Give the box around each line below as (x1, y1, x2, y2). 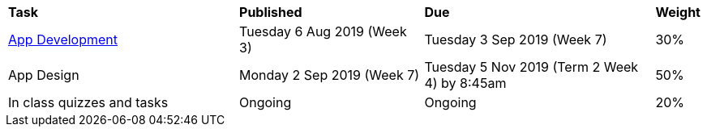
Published (239, 4, 302, 20)
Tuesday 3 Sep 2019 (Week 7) (424, 31, 607, 48)
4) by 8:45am (424, 75, 507, 91)
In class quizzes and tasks (8, 94, 169, 110)
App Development (8, 31, 118, 48)
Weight (655, 4, 701, 20)
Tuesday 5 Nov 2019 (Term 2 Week (424, 59, 639, 75)
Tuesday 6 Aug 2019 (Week (239, 23, 407, 39)
